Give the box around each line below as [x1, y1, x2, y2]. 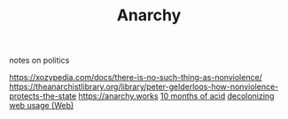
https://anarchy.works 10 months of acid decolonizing [78, 91, 275, 101]
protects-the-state [9, 91, 77, 101]
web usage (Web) [9, 100, 74, 111]
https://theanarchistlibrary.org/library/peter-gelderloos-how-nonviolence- [9, 81, 279, 93]
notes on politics [9, 55, 70, 66]
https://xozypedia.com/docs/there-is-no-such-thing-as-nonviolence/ [9, 72, 263, 83]
